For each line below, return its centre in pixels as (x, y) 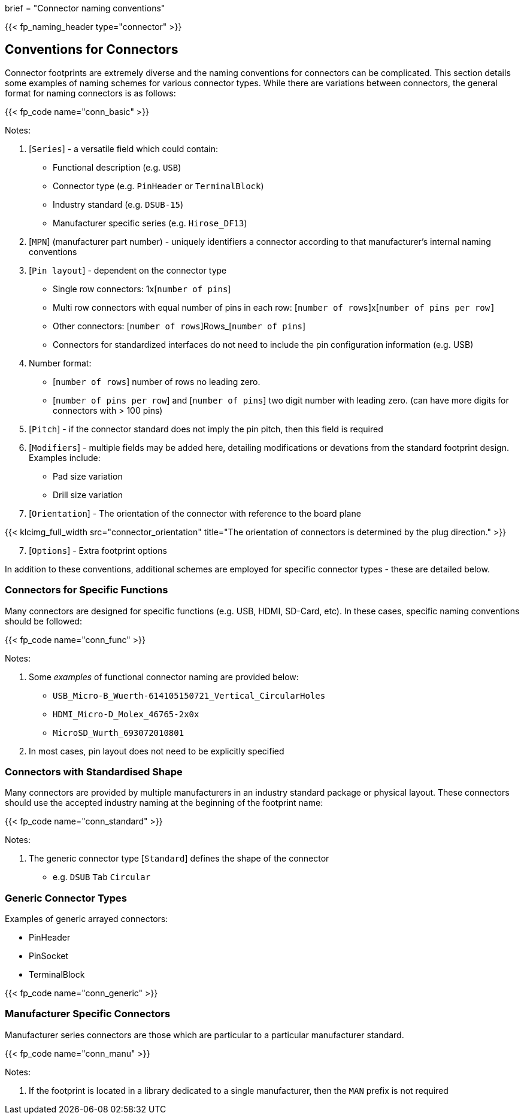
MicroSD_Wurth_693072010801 (119, 733)
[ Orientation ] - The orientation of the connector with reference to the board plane (195, 513)
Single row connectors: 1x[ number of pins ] (142, 289)
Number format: (60, 363)
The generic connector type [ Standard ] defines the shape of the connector (179, 859)
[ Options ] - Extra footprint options (98, 550)
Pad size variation (88, 476)
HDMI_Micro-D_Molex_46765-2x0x (126, 714)
